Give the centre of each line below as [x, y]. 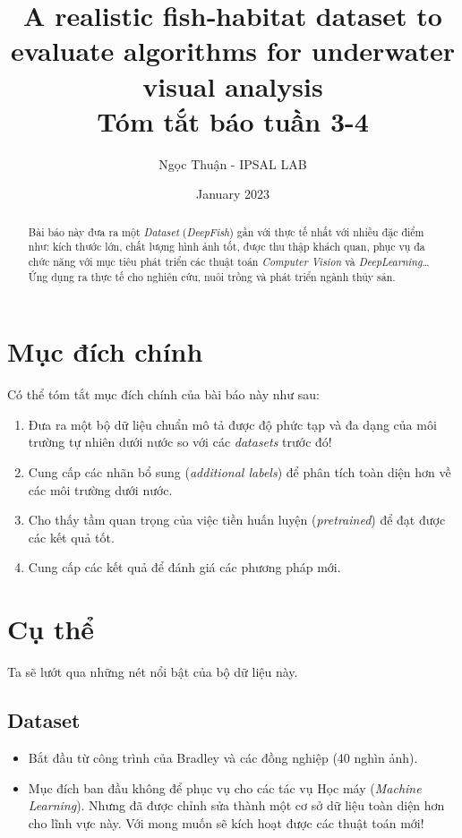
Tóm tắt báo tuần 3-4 [233, 120]
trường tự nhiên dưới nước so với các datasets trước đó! [180, 442]
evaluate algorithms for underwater [233, 51]
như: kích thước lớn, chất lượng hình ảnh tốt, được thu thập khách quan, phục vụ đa [227, 247]
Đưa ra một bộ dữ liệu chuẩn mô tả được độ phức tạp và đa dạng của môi [232, 424]
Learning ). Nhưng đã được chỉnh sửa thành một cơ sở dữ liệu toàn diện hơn [236, 805]
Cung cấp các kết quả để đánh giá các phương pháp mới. [184, 567]
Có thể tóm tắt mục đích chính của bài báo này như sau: [163, 394]
